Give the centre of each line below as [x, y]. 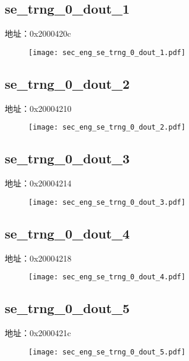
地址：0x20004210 [38, 108]
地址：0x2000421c [38, 333]
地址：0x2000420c [38, 33]
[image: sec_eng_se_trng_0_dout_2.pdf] [107, 128]
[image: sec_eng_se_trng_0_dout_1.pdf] [107, 52]
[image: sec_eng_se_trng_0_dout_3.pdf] [107, 202]
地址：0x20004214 [38, 183]
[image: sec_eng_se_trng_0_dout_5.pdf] [107, 352]
